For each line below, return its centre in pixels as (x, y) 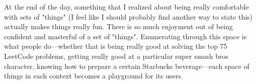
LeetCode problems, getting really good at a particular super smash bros (116, 56)
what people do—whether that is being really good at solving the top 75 (116, 46)
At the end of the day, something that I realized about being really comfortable (126, 7)
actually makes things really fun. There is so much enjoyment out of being (118, 26)
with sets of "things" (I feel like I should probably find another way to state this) (129, 16)
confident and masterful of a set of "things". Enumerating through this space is (125, 36)
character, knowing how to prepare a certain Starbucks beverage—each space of (127, 66)
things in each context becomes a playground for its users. (94, 76)
